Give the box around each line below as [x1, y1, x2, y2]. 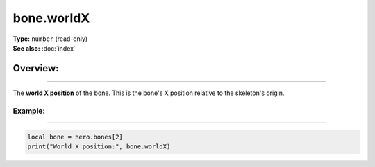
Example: [12, 106, 45, 116]
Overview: [12, 62, 59, 74]
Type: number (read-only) [12, 35, 88, 43]
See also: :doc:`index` [12, 44, 76, 52]
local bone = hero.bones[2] [27, 132, 123, 141]
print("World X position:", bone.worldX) [27, 143, 171, 150]
